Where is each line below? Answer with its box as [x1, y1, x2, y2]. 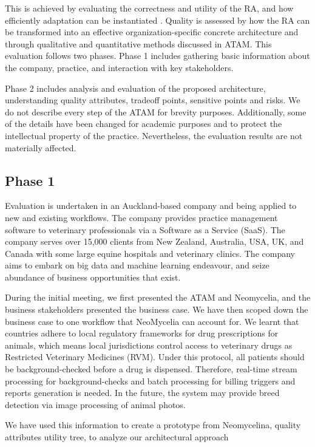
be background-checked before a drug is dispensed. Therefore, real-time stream [5, 363, 297, 375]
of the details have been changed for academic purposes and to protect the [5, 117, 282, 130]
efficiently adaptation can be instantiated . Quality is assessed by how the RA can [5, 13, 310, 26]
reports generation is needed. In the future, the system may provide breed [5, 386, 280, 399]
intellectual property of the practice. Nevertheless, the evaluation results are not [5, 129, 303, 142]
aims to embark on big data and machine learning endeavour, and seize [5, 259, 269, 271]
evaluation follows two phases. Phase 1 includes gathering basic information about [5, 49, 310, 62]
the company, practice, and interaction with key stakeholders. [5, 61, 234, 73]
